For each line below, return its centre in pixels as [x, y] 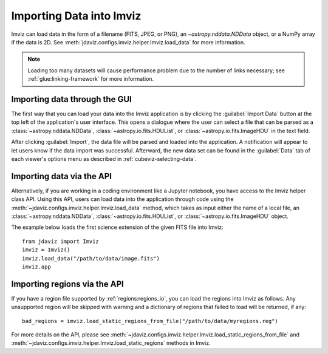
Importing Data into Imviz [76, 16]
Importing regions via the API [67, 284]
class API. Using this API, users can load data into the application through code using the [122, 199]
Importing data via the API [62, 176]
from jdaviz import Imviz [61, 241]
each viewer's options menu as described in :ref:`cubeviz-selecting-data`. [104, 158]
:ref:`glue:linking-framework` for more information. [91, 79]
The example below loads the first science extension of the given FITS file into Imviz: [118, 227]
